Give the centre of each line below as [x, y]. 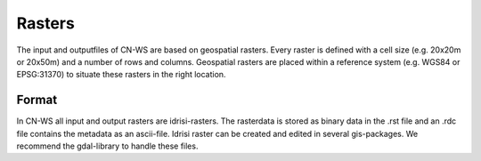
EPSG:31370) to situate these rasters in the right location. [121, 75]
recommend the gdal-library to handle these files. [107, 146]
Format [37, 100]
